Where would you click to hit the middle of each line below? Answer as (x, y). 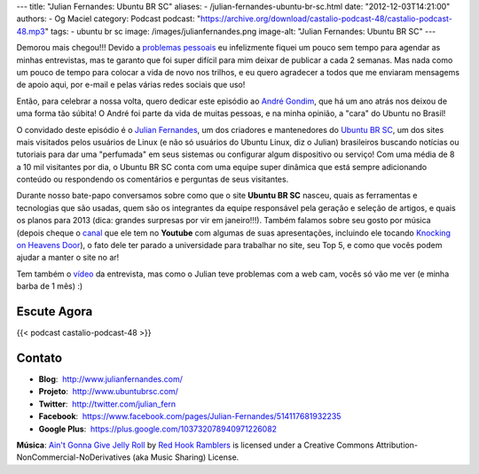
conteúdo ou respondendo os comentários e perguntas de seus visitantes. (153, 179)
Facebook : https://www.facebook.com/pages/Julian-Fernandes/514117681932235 (190, 416)
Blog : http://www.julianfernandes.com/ (111, 379)
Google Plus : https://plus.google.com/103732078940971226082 (158, 429)
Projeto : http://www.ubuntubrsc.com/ (109, 392)
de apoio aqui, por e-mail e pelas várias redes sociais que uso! (131, 85)
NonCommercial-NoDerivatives (74, 457)
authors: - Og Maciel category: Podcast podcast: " (109, 19)
